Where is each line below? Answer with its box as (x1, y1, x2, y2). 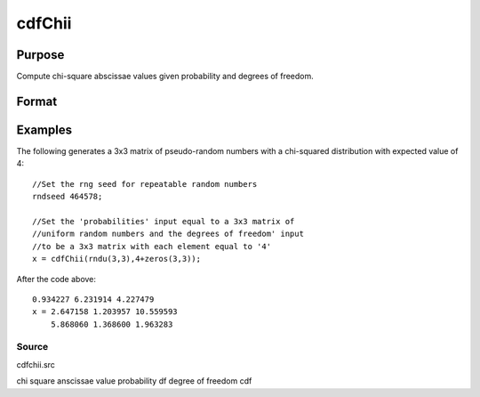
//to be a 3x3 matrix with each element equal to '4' (32, 241, 271, 251)
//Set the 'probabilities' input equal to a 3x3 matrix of (32, 216, 295, 226)
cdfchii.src (16, 359, 55, 369)
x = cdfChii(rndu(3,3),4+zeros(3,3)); (32, 254, 202, 264)
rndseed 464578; (32, 191, 103, 202)
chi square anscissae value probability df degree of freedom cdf (16, 376, 252, 386)
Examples (16, 122, 73, 137)
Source (16, 341, 49, 353)
